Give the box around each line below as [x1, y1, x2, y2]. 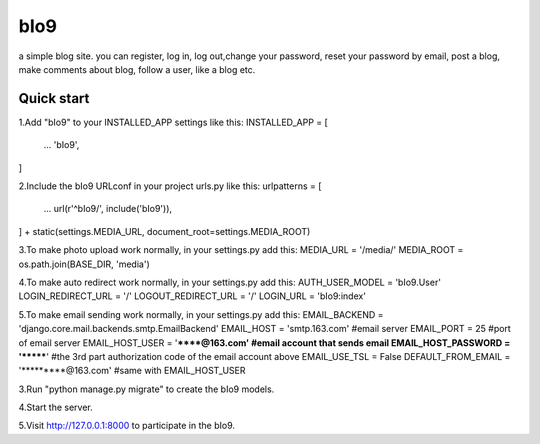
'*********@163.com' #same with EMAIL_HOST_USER [18, 365, 246, 377]
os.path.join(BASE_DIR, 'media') [18, 258, 150, 270]
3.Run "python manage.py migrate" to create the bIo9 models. [18, 383, 275, 395]
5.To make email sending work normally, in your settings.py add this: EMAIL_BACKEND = [18, 308, 384, 320]
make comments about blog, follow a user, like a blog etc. [18, 63, 256, 75]
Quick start [18, 90, 90, 107]
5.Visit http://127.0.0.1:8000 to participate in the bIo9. [18, 420, 235, 432]
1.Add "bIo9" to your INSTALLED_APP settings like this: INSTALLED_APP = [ [18, 116, 329, 128]
